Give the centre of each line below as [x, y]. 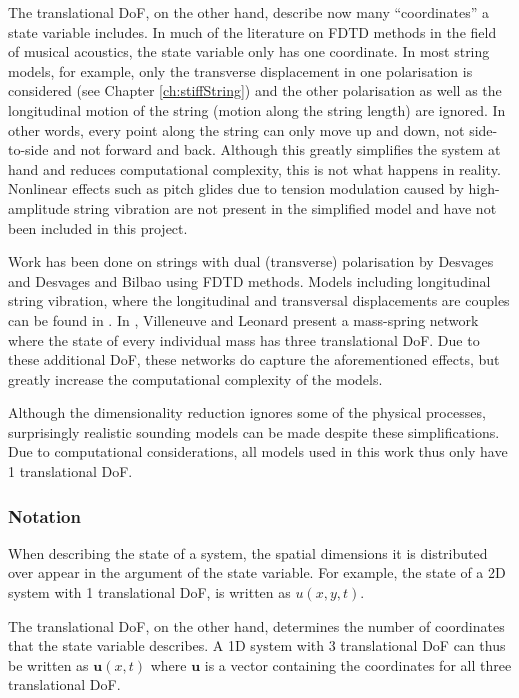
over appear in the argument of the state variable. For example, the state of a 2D [257, 572]
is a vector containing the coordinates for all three [358, 664]
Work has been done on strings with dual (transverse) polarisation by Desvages [251, 261]
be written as [48, 664]
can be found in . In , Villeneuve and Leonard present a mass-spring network [243, 319]
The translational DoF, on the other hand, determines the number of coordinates [256, 625]
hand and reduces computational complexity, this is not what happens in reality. [254, 168]
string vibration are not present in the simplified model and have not [285, 207]
